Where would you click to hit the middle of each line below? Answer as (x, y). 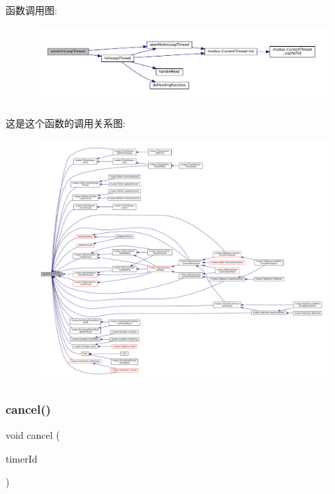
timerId (22, 458)
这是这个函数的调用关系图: (66, 122)
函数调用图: (31, 10)
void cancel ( (33, 435)
